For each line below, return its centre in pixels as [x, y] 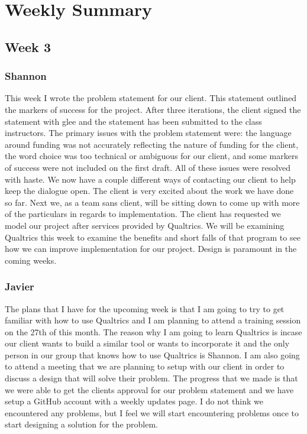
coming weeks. [31, 260]
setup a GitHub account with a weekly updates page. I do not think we [134, 401]
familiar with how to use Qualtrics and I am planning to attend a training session [153, 320]
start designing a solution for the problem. [81, 424]
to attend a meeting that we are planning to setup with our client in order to [145, 366]
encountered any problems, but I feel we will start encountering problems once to [152, 412]
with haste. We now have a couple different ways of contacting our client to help [150, 179]
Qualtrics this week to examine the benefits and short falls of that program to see [153, 237]
